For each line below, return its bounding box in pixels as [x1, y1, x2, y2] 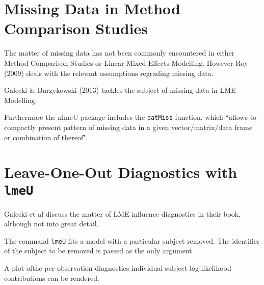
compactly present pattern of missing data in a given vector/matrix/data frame [4, 121, 252, 132]
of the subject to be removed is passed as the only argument [4, 245, 192, 256]
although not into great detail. [4, 218, 99, 229]
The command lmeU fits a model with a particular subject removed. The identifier [4, 235, 260, 246]
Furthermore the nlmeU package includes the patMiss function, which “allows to [4, 112, 257, 122]
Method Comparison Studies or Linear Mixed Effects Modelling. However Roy [4, 57, 248, 68]
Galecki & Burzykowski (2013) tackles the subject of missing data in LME [4, 85, 236, 95]
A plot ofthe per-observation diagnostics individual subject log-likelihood [4, 263, 231, 273]
